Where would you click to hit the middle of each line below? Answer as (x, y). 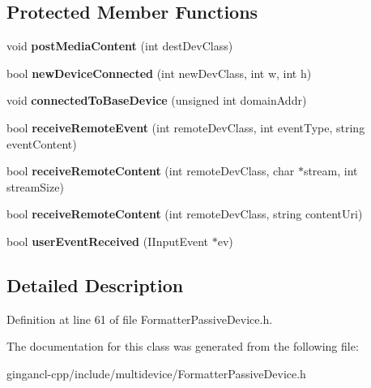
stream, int (330, 171)
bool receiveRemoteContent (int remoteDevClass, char (151, 171)
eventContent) (42, 143)
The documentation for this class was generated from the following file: (183, 346)
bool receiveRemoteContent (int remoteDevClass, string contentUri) (185, 214)
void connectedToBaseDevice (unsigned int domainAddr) (157, 100)
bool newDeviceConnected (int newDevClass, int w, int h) (159, 73)
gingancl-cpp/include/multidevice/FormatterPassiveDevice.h (156, 373)
